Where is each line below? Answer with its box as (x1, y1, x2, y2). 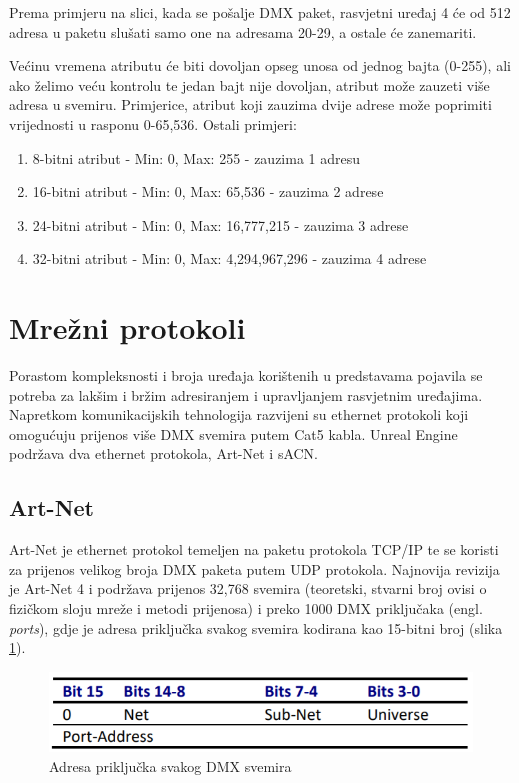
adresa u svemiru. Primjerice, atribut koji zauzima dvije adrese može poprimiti (9, 94, 492, 115)
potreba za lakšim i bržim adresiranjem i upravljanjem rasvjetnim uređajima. (9, 384, 483, 405)
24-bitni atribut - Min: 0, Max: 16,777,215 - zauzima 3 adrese (32, 214, 409, 235)
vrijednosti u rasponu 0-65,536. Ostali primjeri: (9, 113, 297, 134)
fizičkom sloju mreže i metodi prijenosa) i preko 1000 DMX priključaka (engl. (9, 598, 483, 619)
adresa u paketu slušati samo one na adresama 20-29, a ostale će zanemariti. (9, 21, 477, 42)
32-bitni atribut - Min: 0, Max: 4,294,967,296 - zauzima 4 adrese (32, 248, 427, 269)
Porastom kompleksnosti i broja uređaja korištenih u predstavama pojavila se (9, 365, 483, 386)
